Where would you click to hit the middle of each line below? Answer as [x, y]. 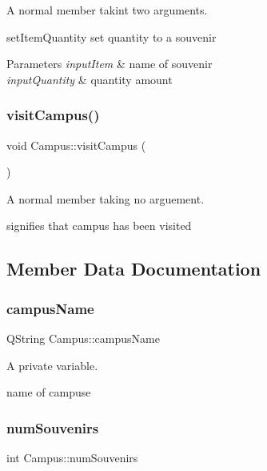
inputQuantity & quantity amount [90, 79]
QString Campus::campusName [83, 338]
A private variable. [52, 365]
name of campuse [49, 392]
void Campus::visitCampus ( [76, 145]
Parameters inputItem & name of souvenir [110, 64]
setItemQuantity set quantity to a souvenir [112, 36]
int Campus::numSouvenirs [72, 457]
